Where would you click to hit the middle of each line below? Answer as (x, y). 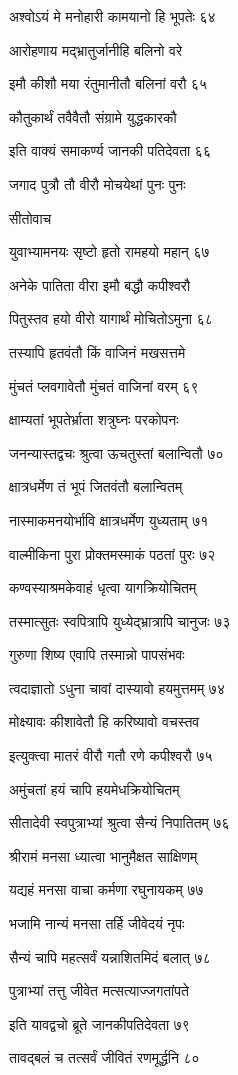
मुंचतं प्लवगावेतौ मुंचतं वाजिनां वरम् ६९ (104, 385)
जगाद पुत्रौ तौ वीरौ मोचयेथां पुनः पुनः (97, 183)
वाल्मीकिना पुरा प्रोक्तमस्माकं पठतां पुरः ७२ (112, 553)
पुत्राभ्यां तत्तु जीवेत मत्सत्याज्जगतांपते (99, 990)
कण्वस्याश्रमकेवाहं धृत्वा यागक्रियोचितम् (103, 587)
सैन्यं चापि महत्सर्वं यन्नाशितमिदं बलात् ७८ (110, 956)
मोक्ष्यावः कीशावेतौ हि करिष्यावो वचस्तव (104, 721)
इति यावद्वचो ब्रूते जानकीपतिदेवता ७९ (99, 1023)
